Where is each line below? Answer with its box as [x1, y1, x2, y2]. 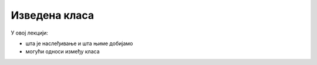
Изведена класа [11, 9, 95, 22]
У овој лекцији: [11, 29, 48, 36]
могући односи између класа [25, 48, 100, 55]
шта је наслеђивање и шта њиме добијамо [25, 40, 133, 47]
